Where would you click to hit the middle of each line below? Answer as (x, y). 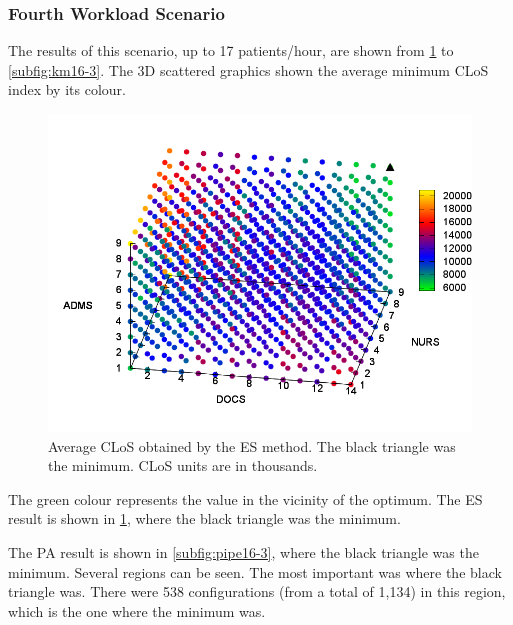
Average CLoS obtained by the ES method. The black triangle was (252, 445)
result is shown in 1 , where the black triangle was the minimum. (204, 518)
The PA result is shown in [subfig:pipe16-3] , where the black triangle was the (243, 551)
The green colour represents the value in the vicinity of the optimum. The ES (245, 498)
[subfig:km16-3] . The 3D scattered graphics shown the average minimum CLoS (248, 69)
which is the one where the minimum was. (137, 610)
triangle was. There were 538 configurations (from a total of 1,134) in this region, (257, 591)
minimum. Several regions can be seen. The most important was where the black (255, 571)
